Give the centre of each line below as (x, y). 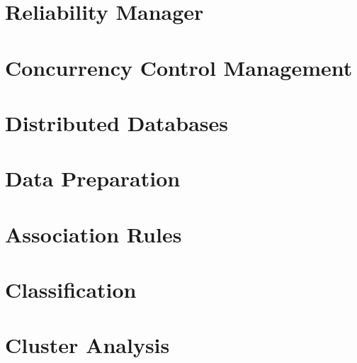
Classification (71, 290)
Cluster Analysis (87, 345)
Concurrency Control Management (179, 67)
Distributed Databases (117, 122)
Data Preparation (93, 178)
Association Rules (93, 234)
